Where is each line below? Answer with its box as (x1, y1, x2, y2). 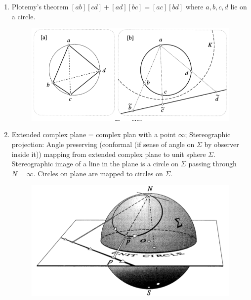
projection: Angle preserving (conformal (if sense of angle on (11, 139, 195, 149)
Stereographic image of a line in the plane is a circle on (11, 158, 179, 169)
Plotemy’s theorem (11, 1, 69, 11)
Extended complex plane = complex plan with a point (11, 129, 176, 140)
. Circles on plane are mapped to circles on (33, 168, 163, 178)
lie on (230, 1, 247, 11)
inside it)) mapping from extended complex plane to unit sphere (11, 149, 206, 159)
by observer (204, 139, 239, 149)
